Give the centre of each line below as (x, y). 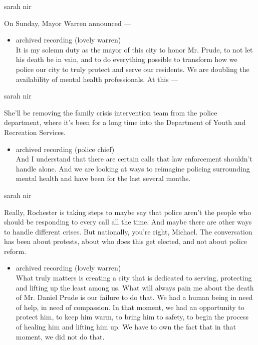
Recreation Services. (35, 132)
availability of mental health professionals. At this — (97, 79)
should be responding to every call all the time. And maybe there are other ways (128, 222)
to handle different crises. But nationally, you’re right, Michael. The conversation (128, 231)
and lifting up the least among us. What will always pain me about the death (135, 287)
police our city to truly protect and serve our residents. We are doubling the (133, 69)
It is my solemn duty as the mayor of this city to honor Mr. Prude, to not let (134, 49)
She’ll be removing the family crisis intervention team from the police (111, 112)
